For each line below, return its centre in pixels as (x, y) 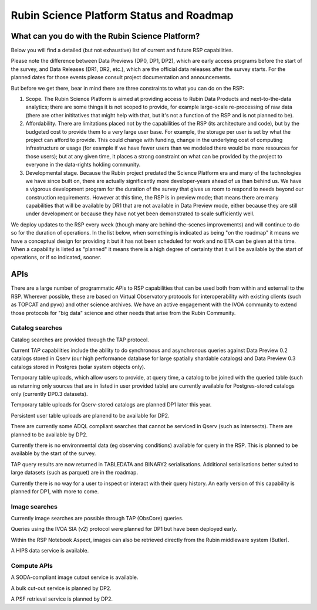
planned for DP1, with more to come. (55, 491)
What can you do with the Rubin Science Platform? (105, 36)
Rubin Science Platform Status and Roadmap (122, 15)
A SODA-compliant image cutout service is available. (75, 577)
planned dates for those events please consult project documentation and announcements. (121, 77)
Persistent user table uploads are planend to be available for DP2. (90, 415)
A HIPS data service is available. (50, 551)
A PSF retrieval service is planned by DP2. (62, 599)
